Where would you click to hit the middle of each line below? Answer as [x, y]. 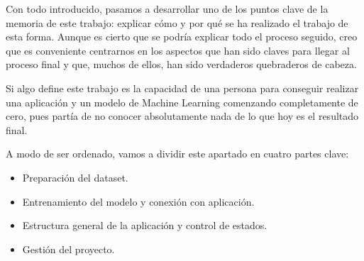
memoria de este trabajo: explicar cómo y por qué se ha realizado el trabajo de [177, 22]
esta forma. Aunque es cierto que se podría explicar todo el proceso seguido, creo [182, 37]
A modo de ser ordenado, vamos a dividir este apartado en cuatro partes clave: [177, 154]
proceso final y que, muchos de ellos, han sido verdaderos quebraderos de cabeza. [181, 64]
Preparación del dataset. [75, 177]
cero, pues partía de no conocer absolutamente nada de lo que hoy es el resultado [182, 116]
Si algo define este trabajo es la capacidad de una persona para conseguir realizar [182, 88]
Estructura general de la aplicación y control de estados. [145, 225]
